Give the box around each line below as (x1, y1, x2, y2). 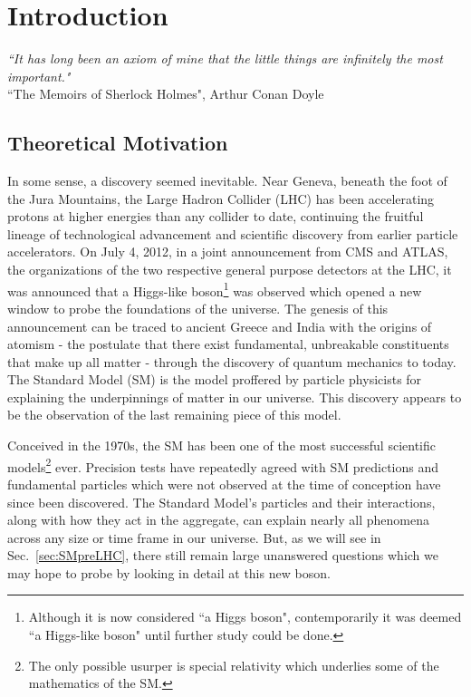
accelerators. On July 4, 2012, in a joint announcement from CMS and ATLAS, (7, 242, 448, 261)
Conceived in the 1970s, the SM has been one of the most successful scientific (7, 436, 436, 455)
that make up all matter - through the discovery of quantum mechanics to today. (7, 352, 457, 371)
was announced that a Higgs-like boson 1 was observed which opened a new (7, 278, 422, 300)
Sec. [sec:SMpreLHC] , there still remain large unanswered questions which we (7, 546, 438, 565)
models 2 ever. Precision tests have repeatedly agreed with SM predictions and (7, 454, 438, 476)
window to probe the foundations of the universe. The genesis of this (7, 298, 389, 317)
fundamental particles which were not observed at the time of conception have (7, 474, 441, 493)
